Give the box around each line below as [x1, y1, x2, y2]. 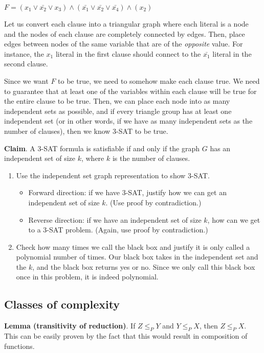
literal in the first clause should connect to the [55, 48, 201, 59]
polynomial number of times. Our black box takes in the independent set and [16, 251, 258, 262]
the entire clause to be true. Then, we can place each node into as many [4, 96, 230, 106]
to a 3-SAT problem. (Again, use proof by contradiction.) [28, 224, 208, 235]
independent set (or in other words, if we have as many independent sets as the [4, 115, 253, 126]
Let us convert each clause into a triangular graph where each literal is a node [4, 18, 249, 29]
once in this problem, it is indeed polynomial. [16, 271, 159, 282]
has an [210, 143, 231, 153]
